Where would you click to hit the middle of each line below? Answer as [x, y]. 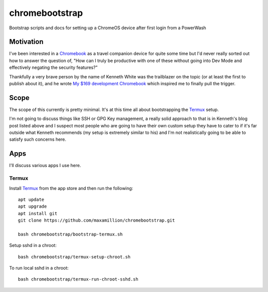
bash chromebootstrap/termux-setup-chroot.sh [74, 257]
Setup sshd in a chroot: [33, 245]
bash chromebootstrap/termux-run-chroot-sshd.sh [78, 279]
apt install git [38, 213]
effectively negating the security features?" [53, 67]
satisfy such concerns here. [38, 139]
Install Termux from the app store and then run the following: [71, 188]
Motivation [26, 42]
